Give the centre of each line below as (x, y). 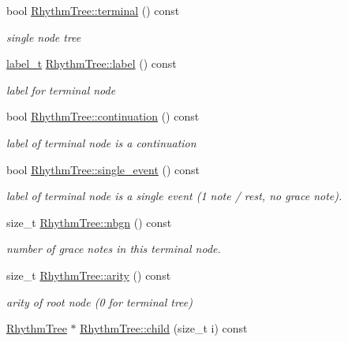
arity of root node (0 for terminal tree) (100, 301)
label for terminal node (61, 89)
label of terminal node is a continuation (101, 142)
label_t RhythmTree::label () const (92, 63)
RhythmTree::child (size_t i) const (164, 328)
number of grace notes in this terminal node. (114, 249)
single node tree (44, 37)
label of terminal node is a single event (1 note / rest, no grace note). (174, 196)
